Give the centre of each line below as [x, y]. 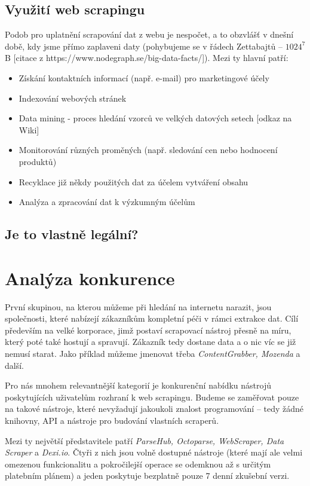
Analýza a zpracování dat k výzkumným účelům [107, 202]
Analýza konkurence [90, 278]
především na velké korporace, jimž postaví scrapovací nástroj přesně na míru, [148, 330]
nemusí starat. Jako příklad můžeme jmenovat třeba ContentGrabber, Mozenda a [153, 354]
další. [14, 365]
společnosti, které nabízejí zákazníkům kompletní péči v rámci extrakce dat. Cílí [152, 318]
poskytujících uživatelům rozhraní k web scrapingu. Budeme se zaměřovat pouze [152, 397]
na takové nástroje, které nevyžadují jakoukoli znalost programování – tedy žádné [154, 409]
